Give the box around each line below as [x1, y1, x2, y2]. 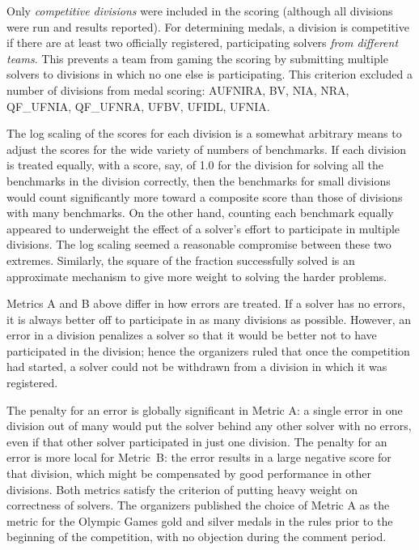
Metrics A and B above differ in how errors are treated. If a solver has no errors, [6, 295, 405, 312]
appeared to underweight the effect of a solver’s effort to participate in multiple [6, 220, 400, 237]
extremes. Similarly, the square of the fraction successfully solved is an [6, 251, 355, 268]
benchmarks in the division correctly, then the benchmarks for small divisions [6, 172, 391, 189]
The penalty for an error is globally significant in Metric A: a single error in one [6, 401, 403, 418]
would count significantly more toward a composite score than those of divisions [6, 188, 403, 205]
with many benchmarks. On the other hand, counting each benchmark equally [6, 204, 394, 221]
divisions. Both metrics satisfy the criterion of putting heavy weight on [6, 480, 358, 497]
